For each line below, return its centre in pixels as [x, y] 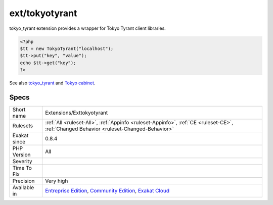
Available [23, 187]
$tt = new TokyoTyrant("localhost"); [67, 48]
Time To [22, 168]
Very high [56, 181]
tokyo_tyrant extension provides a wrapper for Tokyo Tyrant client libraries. [88, 28]
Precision [24, 181]
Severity [22, 161]
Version [21, 155]
